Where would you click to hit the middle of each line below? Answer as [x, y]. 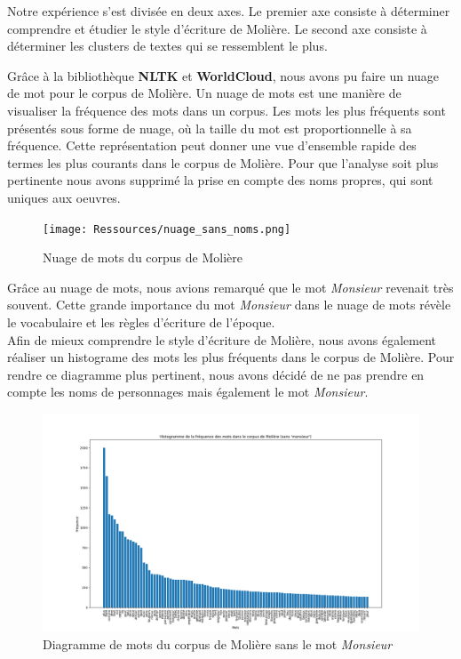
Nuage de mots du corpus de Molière [143, 257]
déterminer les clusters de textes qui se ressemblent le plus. [167, 46]
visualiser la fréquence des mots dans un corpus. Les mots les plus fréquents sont [227, 110]
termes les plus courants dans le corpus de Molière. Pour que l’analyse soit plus [223, 162]
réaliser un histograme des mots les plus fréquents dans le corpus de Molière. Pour [231, 357]
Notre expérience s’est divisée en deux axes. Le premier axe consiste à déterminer [229, 11]
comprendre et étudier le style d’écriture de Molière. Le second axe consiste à [217, 28]
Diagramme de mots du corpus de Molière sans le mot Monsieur [218, 643]
